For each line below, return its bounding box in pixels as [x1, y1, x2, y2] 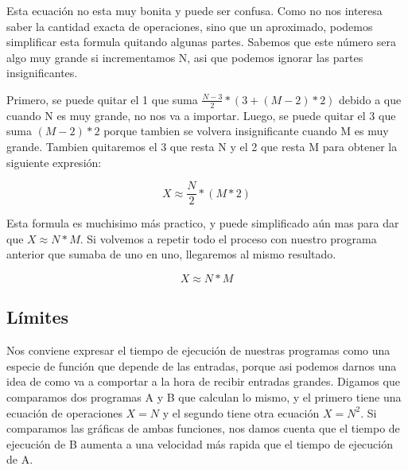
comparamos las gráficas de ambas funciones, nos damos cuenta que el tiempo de [6, 420, 400, 437]
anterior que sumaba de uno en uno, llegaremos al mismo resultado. [6, 246, 336, 262]
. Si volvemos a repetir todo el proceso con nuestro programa [80, 230, 377, 247]
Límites [6, 305, 69, 329]
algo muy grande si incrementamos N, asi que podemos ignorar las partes [6, 49, 363, 65]
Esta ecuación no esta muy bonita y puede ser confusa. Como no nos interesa [6, 2, 383, 18]
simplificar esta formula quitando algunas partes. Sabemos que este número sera [6, 33, 396, 50]
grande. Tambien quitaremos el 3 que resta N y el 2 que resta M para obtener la [6, 138, 398, 154]
